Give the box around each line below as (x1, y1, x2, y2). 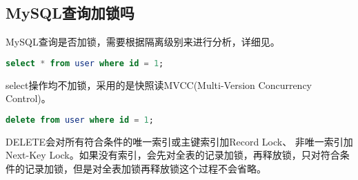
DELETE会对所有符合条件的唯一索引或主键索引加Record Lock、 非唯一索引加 (6, 134, 353, 148)
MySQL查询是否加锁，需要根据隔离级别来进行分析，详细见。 (6, 34, 280, 49)
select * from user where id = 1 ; (6, 58, 164, 68)
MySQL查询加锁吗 (6, 2, 135, 23)
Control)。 (6, 91, 51, 106)
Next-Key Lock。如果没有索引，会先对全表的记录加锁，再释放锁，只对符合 (6, 148, 340, 162)
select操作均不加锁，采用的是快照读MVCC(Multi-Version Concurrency (6, 77, 312, 92)
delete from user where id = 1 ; (6, 114, 154, 125)
